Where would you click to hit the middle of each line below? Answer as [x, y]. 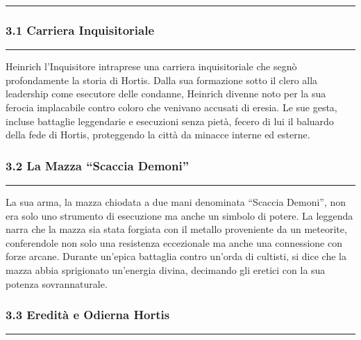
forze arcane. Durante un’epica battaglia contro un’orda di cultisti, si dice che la [176, 256]
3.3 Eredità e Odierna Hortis [88, 315]
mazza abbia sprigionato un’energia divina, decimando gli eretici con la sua [166, 269]
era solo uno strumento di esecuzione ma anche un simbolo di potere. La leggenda [179, 215]
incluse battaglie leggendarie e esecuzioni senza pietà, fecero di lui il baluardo [170, 121]
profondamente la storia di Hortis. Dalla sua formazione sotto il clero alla [162, 80]
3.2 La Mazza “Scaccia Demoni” [97, 165]
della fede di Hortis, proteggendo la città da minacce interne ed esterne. [158, 135]
